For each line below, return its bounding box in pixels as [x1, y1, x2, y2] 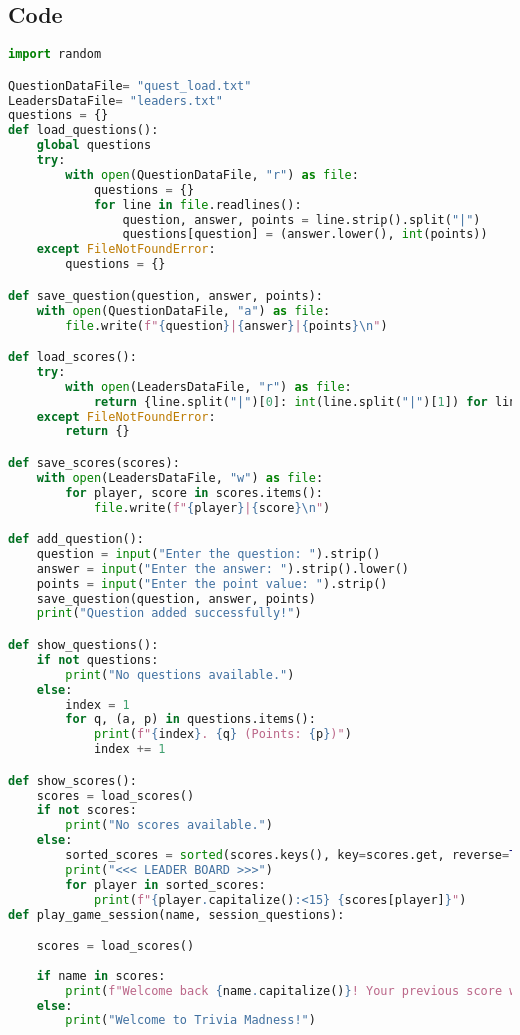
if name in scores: [36, 968, 166, 983]
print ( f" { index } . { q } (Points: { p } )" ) [93, 727, 352, 742]
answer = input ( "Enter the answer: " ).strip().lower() [36, 561, 409, 576]
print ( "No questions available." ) [65, 667, 295, 682]
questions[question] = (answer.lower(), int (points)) [122, 227, 488, 242]
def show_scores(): [8, 773, 137, 788]
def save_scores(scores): [8, 455, 180, 470]
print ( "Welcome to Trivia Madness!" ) [65, 1013, 316, 1028]
